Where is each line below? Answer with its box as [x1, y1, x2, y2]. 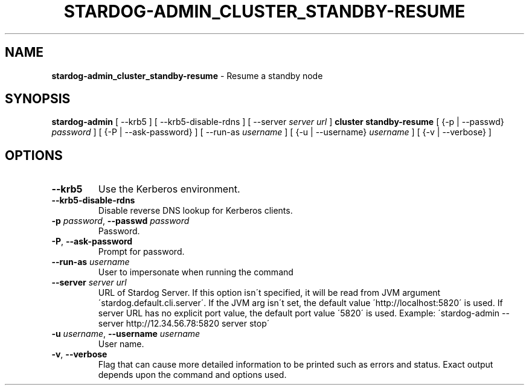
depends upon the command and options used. [98, 369, 287, 380]
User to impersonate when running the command [98, 267, 293, 278]
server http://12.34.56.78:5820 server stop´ [98, 318, 270, 329]
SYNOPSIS [5, 91, 71, 107]
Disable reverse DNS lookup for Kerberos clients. [98, 205, 293, 216]
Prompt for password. [98, 246, 185, 257]
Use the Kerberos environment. [98, 183, 240, 196]
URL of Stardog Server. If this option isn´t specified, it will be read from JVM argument [98, 287, 441, 298]
